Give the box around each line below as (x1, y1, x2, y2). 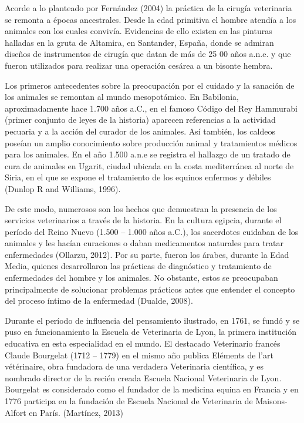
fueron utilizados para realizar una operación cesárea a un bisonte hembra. (5, 59, 273, 71)
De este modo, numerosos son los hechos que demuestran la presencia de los (5, 202, 277, 214)
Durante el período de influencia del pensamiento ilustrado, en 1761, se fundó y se (5, 314, 300, 326)
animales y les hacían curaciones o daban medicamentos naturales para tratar (5, 237, 284, 249)
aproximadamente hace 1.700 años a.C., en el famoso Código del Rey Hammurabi (5, 102, 298, 114)
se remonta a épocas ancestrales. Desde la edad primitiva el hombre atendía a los (5, 13, 296, 25)
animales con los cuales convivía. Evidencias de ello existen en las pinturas (5, 25, 272, 37)
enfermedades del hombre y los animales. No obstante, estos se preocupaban (5, 271, 278, 284)
